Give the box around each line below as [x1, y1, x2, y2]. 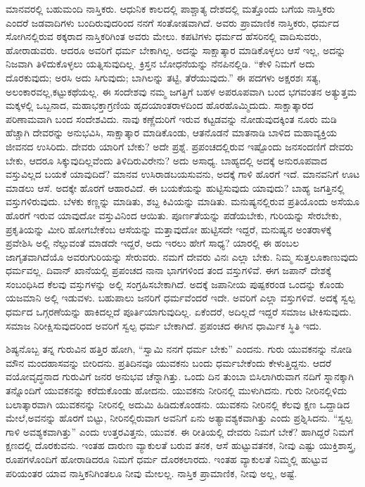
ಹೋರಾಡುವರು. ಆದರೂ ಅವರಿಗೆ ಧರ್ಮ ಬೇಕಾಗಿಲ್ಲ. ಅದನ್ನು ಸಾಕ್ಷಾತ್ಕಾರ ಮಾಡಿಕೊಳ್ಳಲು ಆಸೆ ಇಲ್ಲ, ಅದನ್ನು [6, 42, 346, 57]
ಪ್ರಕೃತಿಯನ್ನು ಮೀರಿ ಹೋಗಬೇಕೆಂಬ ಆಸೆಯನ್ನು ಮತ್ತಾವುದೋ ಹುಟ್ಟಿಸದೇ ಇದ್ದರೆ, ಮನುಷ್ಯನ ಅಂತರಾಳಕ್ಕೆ [6, 221, 332, 236]
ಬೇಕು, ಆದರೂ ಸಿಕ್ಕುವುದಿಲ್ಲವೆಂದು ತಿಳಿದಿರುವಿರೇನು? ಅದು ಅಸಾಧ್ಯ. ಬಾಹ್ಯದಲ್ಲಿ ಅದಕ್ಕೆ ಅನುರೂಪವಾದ [6, 152, 328, 167]
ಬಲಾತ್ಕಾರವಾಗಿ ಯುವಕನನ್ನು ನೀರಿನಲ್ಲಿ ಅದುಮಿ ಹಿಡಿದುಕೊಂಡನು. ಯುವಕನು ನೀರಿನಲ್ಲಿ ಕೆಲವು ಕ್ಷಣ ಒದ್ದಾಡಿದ [6, 396, 350, 411]
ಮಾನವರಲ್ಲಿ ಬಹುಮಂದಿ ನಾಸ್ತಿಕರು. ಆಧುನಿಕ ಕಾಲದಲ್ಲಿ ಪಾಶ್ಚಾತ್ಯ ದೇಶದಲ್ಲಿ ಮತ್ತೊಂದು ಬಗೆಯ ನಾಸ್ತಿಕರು [6, 1, 335, 15]
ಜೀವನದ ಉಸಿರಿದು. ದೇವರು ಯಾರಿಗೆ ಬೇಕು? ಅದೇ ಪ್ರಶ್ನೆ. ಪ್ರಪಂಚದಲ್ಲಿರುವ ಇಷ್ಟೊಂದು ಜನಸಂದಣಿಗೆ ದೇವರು [6, 138, 354, 153]
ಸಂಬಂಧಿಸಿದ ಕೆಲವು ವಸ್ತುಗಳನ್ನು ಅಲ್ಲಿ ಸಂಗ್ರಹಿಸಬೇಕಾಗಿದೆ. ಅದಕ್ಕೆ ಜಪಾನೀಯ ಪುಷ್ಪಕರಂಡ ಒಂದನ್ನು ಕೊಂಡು [6, 276, 345, 291]
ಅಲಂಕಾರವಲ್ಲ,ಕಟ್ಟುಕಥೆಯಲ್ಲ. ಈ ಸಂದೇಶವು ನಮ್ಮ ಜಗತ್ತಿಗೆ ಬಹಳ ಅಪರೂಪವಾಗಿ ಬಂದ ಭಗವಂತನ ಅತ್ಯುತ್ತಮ [6, 84, 357, 98]
